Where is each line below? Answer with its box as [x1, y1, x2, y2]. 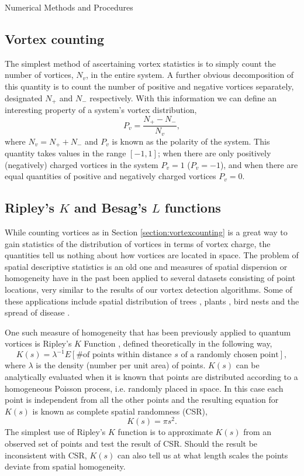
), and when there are [220, 158, 298, 170]
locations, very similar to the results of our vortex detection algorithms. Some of [5, 283, 292, 295]
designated [5, 91, 43, 104]
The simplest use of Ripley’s [5, 426, 106, 438]
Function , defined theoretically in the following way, [84, 337, 272, 350]
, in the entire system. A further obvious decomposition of [86, 69, 294, 81]
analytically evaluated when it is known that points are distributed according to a [5, 371, 298, 383]
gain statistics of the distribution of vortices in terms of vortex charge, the [5, 237, 271, 249]
